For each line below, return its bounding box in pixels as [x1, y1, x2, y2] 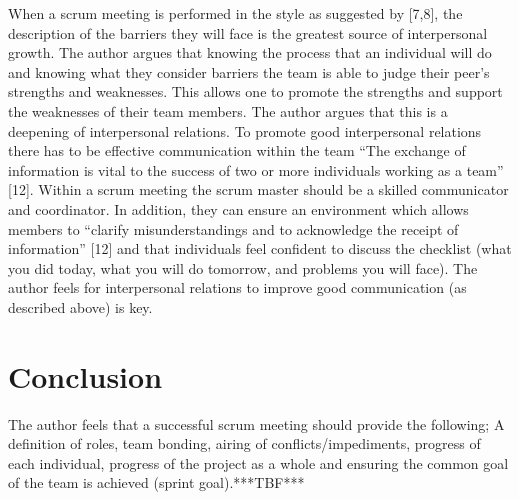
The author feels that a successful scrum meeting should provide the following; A [8, 413, 505, 434]
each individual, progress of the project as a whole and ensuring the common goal [8, 452, 509, 473]
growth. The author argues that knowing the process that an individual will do [8, 42, 492, 63]
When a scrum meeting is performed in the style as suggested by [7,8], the [8, 3, 463, 23]
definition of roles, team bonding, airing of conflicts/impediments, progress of [8, 433, 481, 454]
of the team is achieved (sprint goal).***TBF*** [8, 472, 305, 493]
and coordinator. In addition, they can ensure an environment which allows [8, 198, 469, 219]
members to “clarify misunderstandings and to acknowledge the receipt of [8, 218, 459, 239]
